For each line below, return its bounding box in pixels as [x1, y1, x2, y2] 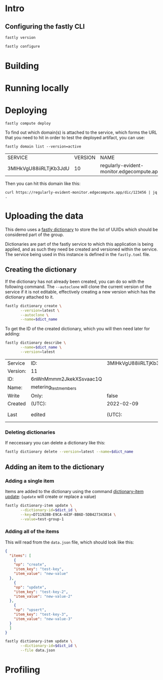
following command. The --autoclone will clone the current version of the [5, 283, 152, 290]
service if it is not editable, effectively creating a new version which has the [5, 289, 156, 294]
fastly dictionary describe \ [5, 340, 66, 346]
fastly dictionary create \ [5, 303, 62, 308]
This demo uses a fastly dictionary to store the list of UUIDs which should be [5, 227, 158, 232]
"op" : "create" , [14, 562, 47, 567]
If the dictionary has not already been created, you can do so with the [5, 278, 145, 284]
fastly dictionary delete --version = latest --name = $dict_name [5, 449, 133, 454]
